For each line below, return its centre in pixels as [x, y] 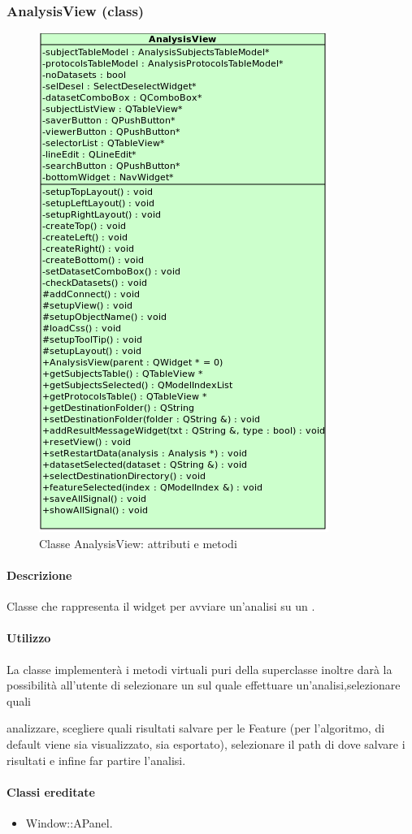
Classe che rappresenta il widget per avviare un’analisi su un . [161, 606]
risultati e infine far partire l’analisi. [96, 760]
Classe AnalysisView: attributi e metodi [138, 543]
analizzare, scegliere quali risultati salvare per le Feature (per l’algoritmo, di [196, 728]
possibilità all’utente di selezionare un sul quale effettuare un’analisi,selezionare [204, 685]
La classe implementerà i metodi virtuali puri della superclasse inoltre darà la [199, 669]
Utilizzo [29, 638]
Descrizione [39, 575]
